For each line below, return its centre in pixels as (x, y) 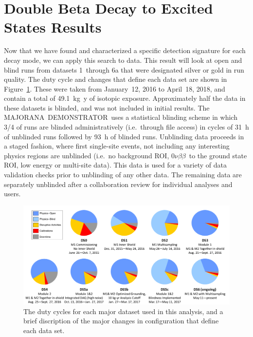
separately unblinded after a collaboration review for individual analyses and (118, 184)
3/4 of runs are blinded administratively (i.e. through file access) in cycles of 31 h (126, 127)
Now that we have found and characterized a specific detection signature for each (125, 50)
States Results (53, 27)
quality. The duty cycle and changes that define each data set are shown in (116, 79)
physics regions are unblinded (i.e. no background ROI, (87, 155)
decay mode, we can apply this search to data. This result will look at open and (123, 60)
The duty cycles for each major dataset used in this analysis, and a (123, 311)
